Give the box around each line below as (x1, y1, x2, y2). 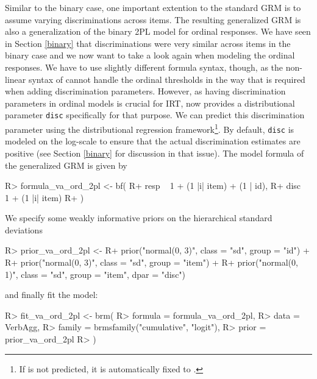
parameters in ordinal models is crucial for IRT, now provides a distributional (5, 96, 295, 109)
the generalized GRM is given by (5, 158, 127, 171)
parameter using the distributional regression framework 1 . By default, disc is (5, 121, 294, 135)
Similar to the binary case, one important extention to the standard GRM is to (5, 1, 301, 13)
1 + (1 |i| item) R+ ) (5, 191, 84, 204)
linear (5, 73, 26, 85)
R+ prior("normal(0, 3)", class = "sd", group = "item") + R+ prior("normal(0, (5, 256, 298, 269)
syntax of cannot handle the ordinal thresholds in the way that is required (28, 73, 305, 85)
